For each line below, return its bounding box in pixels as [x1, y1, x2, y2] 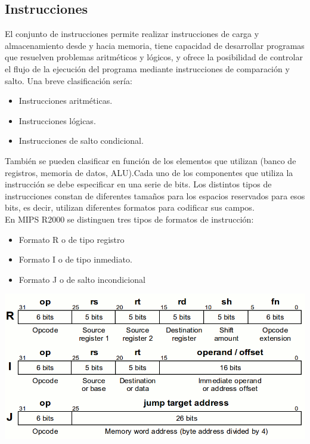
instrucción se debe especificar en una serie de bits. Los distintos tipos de [5, 178, 272, 190]
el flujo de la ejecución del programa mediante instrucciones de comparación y [5, 62, 290, 75]
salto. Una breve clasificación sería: [5, 74, 132, 87]
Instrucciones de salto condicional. [18, 134, 144, 147]
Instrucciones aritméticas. [18, 94, 113, 107]
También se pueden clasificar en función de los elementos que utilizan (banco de [5, 154, 296, 166]
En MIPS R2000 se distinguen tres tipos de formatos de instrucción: [5, 212, 254, 225]
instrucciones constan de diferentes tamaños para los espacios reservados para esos [5, 189, 305, 202]
